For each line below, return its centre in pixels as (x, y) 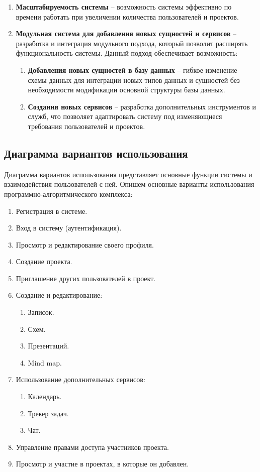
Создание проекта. (44, 261)
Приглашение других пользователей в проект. (86, 278)
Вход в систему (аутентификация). (69, 228)
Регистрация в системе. (52, 211)
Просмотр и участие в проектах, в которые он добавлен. (102, 464)
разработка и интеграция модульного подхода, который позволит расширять (132, 43)
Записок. (41, 312)
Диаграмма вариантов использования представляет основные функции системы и (128, 174)
